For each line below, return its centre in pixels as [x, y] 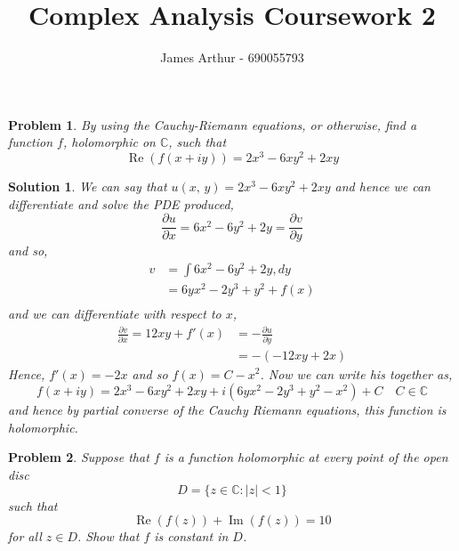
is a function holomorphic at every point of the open [306, 457]
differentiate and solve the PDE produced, [121, 203]
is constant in [191, 536]
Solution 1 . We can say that [88, 186]
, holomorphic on [109, 142]
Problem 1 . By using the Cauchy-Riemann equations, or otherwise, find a [213, 124]
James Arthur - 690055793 [232, 57]
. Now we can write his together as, [356, 373]
